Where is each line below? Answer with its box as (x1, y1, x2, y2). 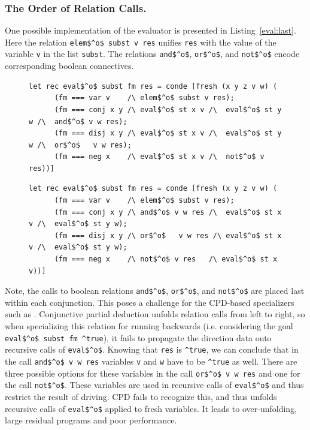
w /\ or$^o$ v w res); (29, 140, 132, 149)
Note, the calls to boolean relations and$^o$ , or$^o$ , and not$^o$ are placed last (5, 284, 305, 297)
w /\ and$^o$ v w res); (29, 117, 127, 126)
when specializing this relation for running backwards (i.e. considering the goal (5, 320, 293, 332)
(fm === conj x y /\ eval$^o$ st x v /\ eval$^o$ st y (54, 105, 282, 114)
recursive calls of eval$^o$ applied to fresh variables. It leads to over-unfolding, (5, 402, 297, 414)
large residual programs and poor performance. (5, 414, 177, 426)
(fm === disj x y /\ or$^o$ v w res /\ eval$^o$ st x (54, 231, 282, 240)
